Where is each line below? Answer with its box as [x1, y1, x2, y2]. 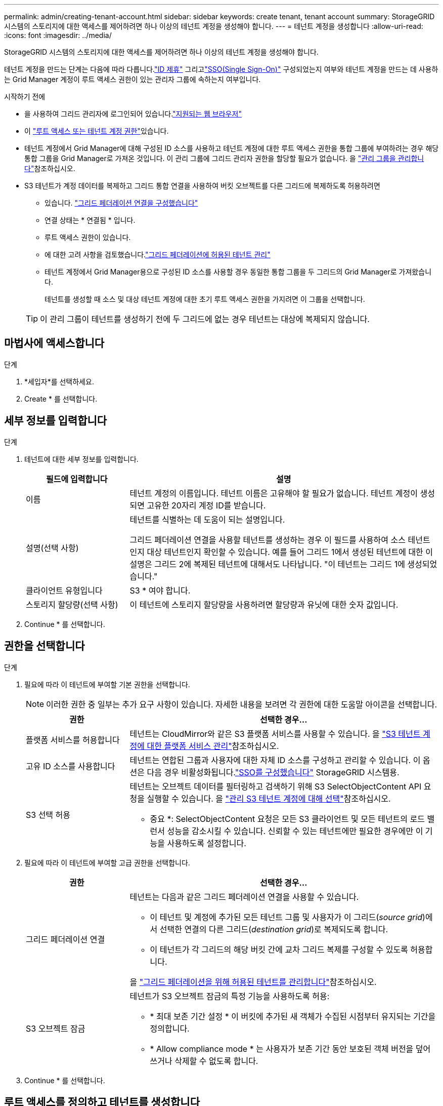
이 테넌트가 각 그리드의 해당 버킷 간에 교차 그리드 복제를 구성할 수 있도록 [150, 944, 408, 955]
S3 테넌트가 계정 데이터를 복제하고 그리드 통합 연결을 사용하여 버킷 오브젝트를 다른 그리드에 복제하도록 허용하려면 [24, 181, 380, 190]
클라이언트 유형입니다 [26, 585, 103, 596]
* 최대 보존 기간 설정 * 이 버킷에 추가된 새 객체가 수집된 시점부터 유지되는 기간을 [150, 1011, 436, 1021]
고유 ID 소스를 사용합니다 [26, 761, 115, 771]
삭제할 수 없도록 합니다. [174, 1055, 258, 1066]
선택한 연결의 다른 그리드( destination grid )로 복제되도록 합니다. [159, 924, 388, 934]
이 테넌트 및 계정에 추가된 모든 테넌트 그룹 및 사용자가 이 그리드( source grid [150, 912, 423, 922]
